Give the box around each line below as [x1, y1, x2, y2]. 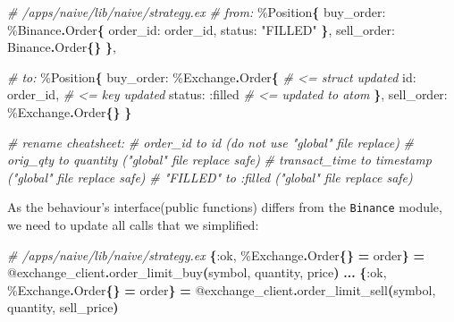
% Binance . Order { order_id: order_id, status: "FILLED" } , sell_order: [7, 20, 395, 38]
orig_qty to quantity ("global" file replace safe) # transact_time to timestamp [7, 150, 432, 169]
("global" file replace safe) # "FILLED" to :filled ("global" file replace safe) [7, 167, 413, 186]
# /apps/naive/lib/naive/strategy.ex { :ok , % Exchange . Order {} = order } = [7, 245, 425, 264]
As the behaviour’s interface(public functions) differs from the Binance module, [7, 198, 442, 216]
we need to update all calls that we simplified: [7, 216, 259, 233]
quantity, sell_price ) [7, 298, 119, 317]
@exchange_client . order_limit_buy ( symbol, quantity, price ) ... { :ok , [7, 263, 387, 282]
